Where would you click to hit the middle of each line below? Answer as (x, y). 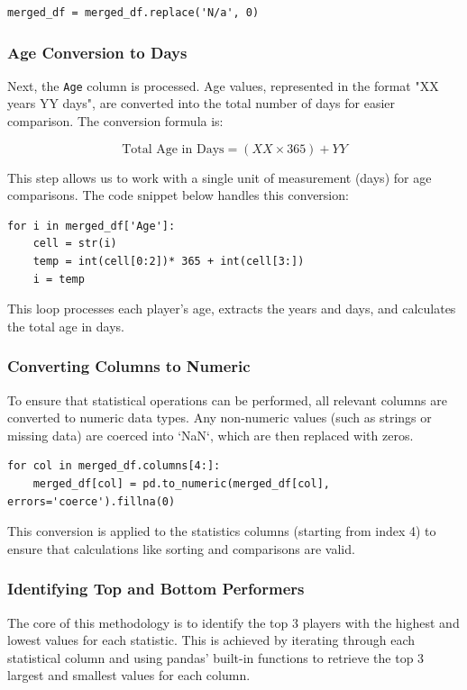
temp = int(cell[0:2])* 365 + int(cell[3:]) (169, 262)
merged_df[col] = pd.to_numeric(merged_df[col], (181, 484)
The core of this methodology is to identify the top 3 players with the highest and (233, 622)
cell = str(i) (75, 244)
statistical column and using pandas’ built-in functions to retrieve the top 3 (216, 657)
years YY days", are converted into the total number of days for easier (201, 103)
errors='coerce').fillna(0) (92, 501)
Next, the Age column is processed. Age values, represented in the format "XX (223, 85)
